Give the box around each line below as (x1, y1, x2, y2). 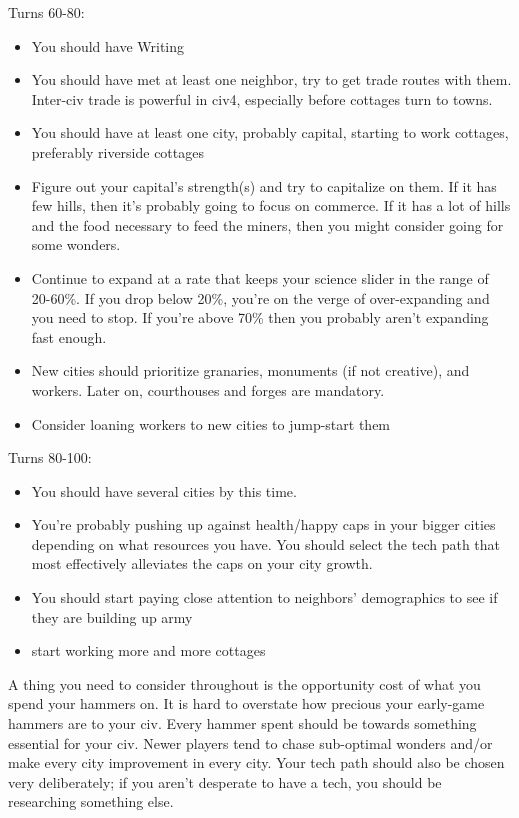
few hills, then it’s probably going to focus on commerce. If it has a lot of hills (31, 195, 511, 216)
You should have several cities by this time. (31, 480, 297, 501)
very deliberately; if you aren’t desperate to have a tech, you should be (8, 771, 442, 792)
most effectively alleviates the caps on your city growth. (31, 553, 373, 574)
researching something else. (8, 791, 174, 812)
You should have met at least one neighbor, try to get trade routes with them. (31, 69, 512, 90)
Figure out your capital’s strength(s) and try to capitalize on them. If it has (31, 175, 497, 196)
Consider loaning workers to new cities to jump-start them (31, 413, 391, 434)
